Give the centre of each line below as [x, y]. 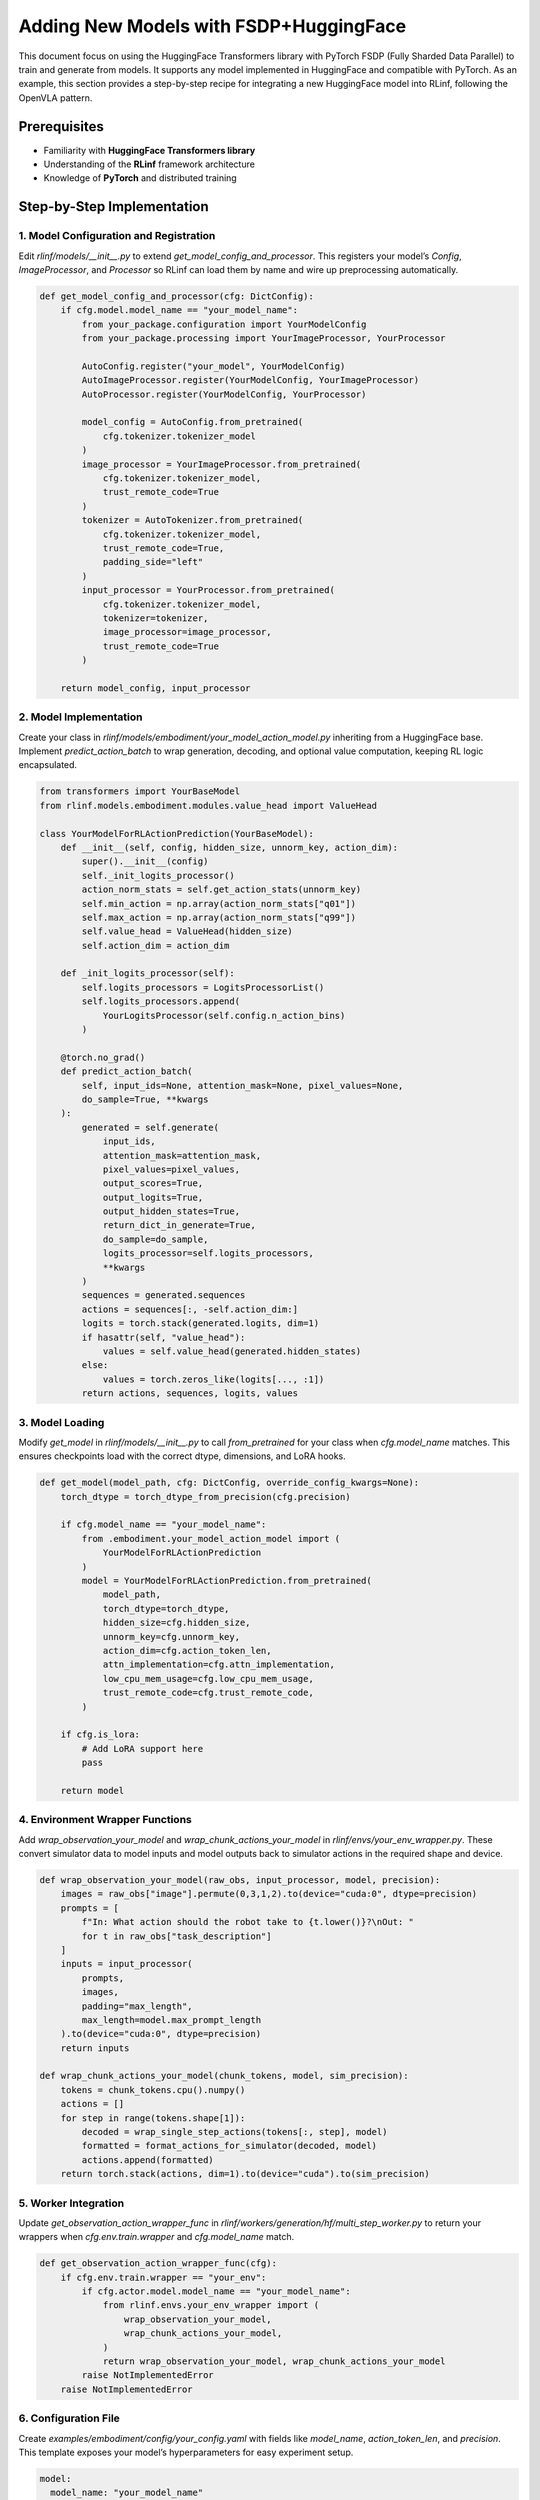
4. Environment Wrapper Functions [105, 1820]
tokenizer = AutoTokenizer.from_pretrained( [192, 520]
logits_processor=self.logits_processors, [208, 1253]
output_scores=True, [153, 1183]
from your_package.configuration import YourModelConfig [224, 324]
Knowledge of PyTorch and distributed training [140, 178]
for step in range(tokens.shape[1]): [153, 2118]
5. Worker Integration [71, 2203]
